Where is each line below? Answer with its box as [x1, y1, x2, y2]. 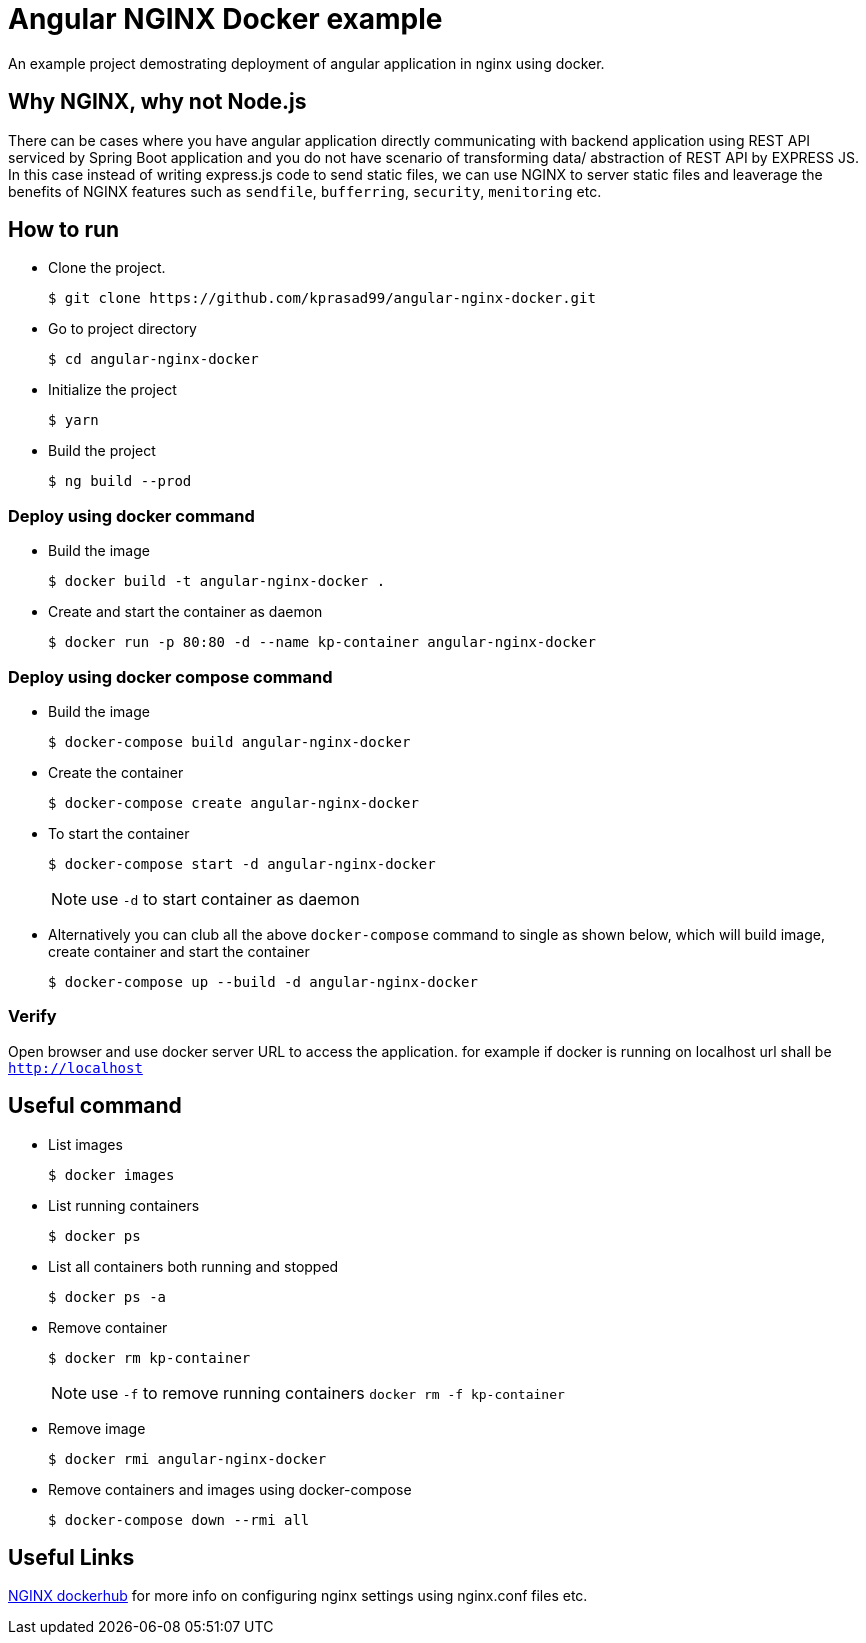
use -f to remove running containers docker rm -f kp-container [91, 1382, 565, 1403]
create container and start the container [48, 942, 310, 960]
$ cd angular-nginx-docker [48, 351, 259, 368]
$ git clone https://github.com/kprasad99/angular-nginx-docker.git [48, 290, 596, 307]
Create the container [48, 763, 184, 781]
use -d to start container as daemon [91, 888, 360, 909]
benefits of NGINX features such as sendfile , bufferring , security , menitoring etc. [8, 182, 602, 200]
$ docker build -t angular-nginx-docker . [48, 573, 386, 590]
